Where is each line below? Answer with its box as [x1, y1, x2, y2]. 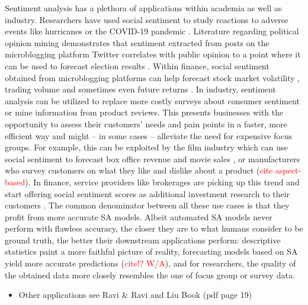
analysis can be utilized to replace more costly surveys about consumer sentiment [5, 94, 300, 107]
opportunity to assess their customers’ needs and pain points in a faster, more [5, 117, 287, 130]
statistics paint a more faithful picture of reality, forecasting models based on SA [5, 245, 298, 258]
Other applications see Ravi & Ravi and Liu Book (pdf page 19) [18, 288, 252, 301]
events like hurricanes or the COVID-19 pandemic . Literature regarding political [5, 25, 299, 37]
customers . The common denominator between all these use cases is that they [5, 199, 290, 211]
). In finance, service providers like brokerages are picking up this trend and [25, 175, 300, 188]
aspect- [275, 164, 301, 176]
